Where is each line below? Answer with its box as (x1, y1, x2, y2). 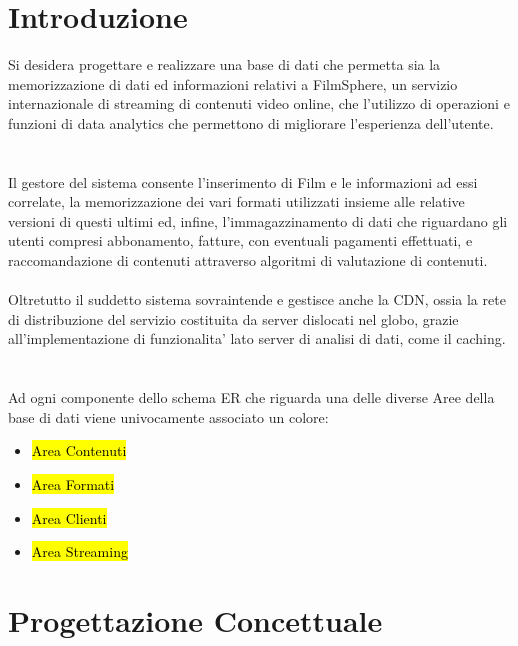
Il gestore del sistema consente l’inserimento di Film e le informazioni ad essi (8, 171, 478, 192)
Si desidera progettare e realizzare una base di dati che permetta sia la (8, 54, 441, 75)
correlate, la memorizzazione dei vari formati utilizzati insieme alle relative (8, 191, 465, 212)
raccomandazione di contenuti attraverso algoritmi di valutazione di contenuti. (8, 250, 488, 271)
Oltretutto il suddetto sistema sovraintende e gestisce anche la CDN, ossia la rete (8, 289, 506, 310)
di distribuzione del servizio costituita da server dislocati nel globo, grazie (8, 308, 459, 329)
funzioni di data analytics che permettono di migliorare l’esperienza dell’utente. (8, 112, 494, 133)
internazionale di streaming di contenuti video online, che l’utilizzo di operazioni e (8, 93, 510, 114)
